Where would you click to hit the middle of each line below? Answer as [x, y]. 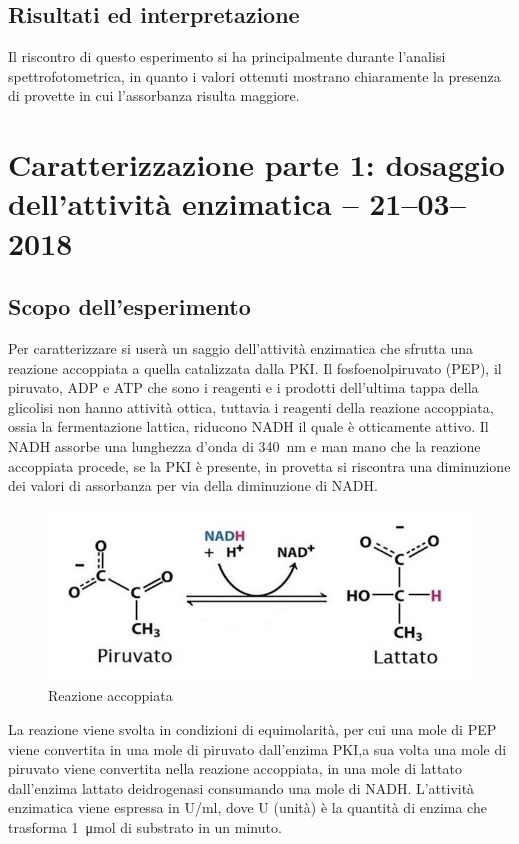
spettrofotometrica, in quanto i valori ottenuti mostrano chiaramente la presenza [254, 75]
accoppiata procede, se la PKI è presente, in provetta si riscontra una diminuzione [259, 465]
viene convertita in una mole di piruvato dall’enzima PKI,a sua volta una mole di [257, 748]
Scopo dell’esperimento [129, 306]
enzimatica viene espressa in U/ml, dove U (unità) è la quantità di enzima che [247, 807]
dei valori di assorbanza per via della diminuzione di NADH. [193, 485]
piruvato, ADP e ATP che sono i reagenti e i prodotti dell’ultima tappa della [243, 387]
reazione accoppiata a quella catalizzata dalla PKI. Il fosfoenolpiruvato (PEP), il [255, 367]
